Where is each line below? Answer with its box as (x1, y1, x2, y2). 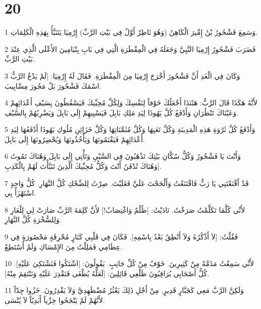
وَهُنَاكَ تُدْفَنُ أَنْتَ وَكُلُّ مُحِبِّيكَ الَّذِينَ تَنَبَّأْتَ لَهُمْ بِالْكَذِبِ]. (5, 161, 162, 171)
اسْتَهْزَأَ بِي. (5, 188, 36, 198)
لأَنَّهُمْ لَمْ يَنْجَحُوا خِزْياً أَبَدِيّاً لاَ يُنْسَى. (5, 295, 105, 305)
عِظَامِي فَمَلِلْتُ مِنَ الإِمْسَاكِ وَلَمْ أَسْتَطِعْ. (5, 241, 123, 252)
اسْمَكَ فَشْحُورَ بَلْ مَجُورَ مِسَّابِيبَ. (5, 80, 101, 91)
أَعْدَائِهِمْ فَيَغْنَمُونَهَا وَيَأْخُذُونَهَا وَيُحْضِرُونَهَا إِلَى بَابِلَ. (5, 134, 145, 144)
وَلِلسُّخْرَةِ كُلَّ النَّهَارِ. (5, 214, 62, 225)
